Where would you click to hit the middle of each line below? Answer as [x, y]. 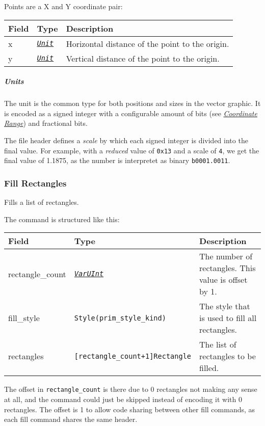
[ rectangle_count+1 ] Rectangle [133, 356]
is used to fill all [228, 318]
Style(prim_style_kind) [120, 318]
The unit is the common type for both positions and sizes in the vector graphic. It [132, 103]
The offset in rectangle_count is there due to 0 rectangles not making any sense [131, 389]
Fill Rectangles [35, 183]
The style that [225, 306]
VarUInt [89, 274]
